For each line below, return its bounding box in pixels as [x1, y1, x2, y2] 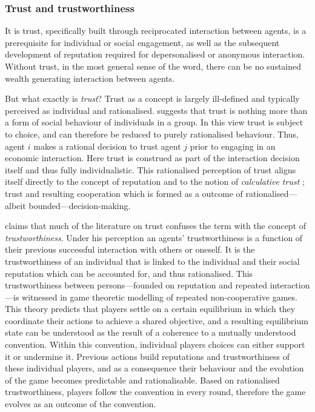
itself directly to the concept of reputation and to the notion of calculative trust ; [5, 175, 305, 188]
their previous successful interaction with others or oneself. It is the [5, 243, 255, 256]
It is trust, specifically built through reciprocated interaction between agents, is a [5, 24, 307, 37]
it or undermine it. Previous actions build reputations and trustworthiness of [5, 350, 290, 362]
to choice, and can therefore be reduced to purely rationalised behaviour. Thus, [5, 127, 299, 140]
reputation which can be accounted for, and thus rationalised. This [5, 267, 253, 279]
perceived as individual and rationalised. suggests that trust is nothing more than [5, 104, 308, 116]
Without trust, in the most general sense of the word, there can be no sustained [5, 60, 302, 72]
